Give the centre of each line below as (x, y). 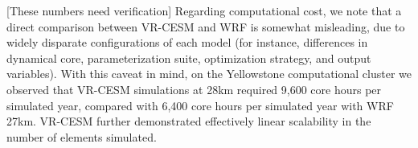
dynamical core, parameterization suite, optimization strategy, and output (189, 58)
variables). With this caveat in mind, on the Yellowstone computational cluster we (209, 74)
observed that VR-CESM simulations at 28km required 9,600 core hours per (194, 89)
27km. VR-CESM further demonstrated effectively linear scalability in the (189, 121)
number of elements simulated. (82, 136)
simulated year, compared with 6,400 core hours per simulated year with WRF (200, 105)
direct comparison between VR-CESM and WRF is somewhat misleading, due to (206, 26)
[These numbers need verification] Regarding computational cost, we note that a (204, 10)
